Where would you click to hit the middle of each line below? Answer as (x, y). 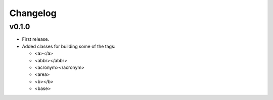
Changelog (33, 13)
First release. (36, 39)
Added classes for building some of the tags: (69, 46)
